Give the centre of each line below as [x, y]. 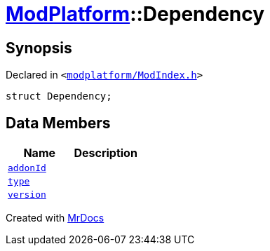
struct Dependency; [59, 96]
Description [106, 153]
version [27, 195]
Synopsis [39, 48]
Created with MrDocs [55, 218]
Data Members [58, 123]
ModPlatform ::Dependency [135, 14]
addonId [27, 168]
